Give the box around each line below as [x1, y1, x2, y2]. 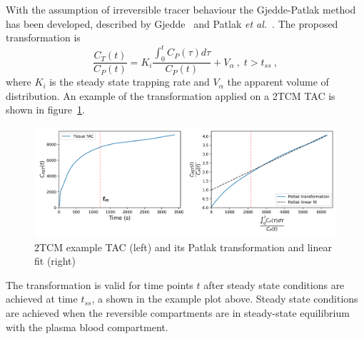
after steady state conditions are [203, 277, 345, 292]
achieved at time [6, 291, 78, 306]
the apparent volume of [227, 74, 329, 89]
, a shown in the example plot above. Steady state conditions [91, 291, 358, 306]
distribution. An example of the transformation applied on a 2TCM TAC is [6, 88, 335, 103]
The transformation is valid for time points [6, 277, 193, 292]
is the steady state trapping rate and [49, 74, 210, 89]
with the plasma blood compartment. [6, 319, 168, 334]
